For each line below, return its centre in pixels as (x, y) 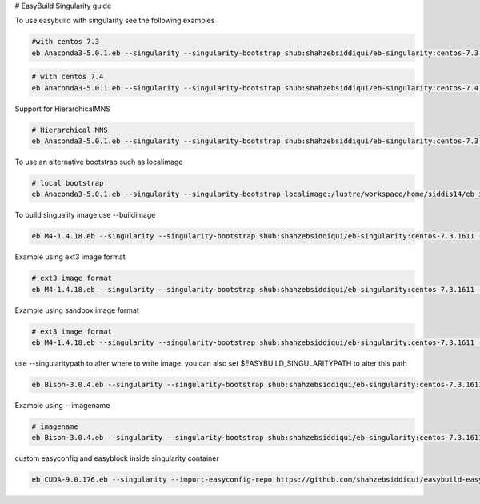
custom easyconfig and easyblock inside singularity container (117, 458)
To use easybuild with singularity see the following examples (115, 21)
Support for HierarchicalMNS (63, 109)
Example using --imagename (62, 406)
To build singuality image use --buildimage (85, 215)
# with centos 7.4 (68, 77)
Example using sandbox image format (77, 310)
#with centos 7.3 (66, 42)
